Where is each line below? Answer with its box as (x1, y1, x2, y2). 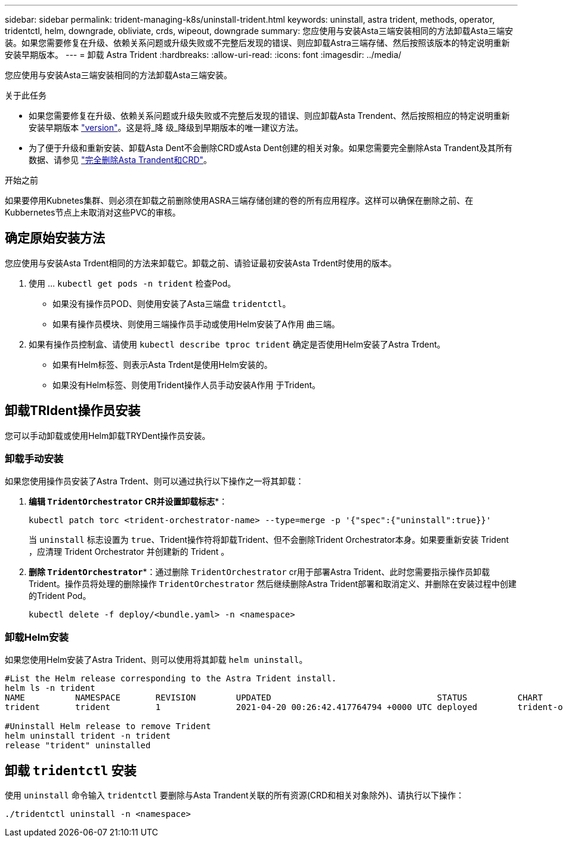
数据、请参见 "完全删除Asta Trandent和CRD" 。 (29, 155, 212, 165)
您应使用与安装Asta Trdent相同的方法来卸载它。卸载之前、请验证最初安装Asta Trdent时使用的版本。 (5, 257, 397, 268)
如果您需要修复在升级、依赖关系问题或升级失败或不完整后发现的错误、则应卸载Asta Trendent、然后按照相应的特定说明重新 (29, 110, 510, 121)
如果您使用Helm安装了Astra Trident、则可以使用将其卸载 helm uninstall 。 (5, 654, 308, 665)
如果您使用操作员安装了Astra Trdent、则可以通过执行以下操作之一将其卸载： (5, 476, 304, 487)
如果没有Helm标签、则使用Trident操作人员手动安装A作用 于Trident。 (52, 379, 321, 390)
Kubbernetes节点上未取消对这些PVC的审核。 (5, 207, 181, 217)
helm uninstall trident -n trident (5, 731, 171, 741)
